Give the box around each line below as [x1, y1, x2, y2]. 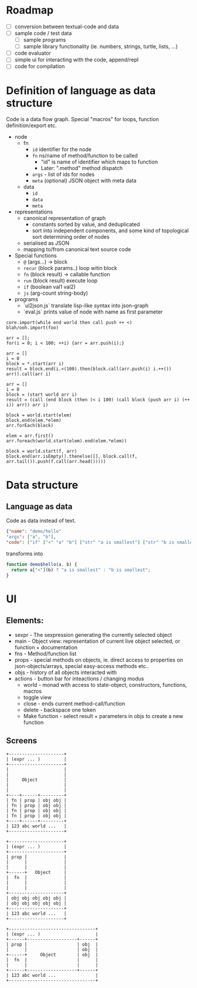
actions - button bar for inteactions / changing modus [14, 675, 144, 682]
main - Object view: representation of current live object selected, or [14, 637, 181, 645]
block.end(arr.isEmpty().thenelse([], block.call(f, [6, 453, 138, 459]
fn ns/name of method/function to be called [32, 152, 138, 159]
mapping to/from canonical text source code [23, 246, 131, 253]
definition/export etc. [6, 122, 57, 129]
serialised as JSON [23, 239, 70, 247]
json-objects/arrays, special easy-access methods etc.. [14, 662, 150, 669]
